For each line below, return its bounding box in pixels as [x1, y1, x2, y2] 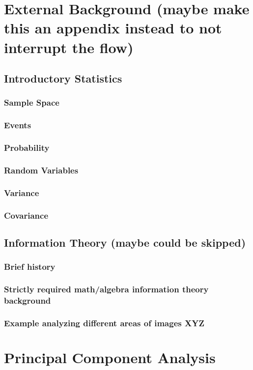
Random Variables [4, 164, 79, 176]
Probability [4, 142, 50, 154]
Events [4, 119, 31, 131]
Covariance [4, 209, 49, 221]
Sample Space [4, 96, 59, 109]
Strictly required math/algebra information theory [4, 283, 209, 295]
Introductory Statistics [4, 71, 122, 86]
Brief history [4, 260, 56, 273]
